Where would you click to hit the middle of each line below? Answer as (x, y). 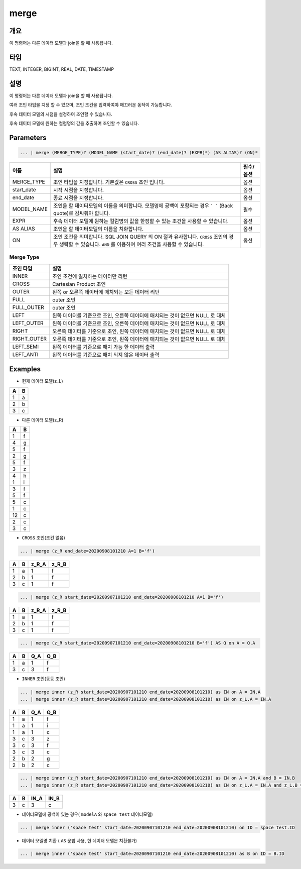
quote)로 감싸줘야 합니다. (82, 213)
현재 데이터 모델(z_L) (42, 381)
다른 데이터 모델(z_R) (43, 420)
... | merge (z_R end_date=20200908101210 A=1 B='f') (87, 551)
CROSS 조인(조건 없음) (43, 538)
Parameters (28, 137)
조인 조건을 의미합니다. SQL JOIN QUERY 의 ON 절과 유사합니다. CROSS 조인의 (140, 237)
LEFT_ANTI (25, 354)
